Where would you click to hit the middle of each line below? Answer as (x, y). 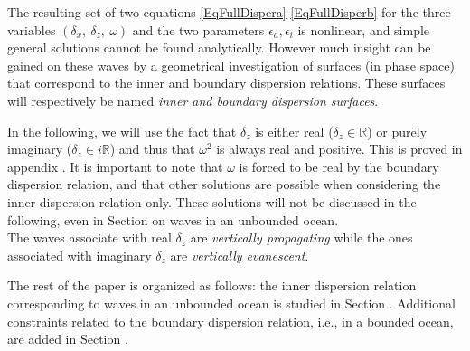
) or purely (397, 131)
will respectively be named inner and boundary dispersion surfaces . (193, 100)
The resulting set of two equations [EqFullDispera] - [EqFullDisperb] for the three (229, 12)
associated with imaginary (80, 255)
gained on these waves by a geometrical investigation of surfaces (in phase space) (231, 65)
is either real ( (294, 131)
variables (32, 29)
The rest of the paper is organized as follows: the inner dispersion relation (212, 285)
